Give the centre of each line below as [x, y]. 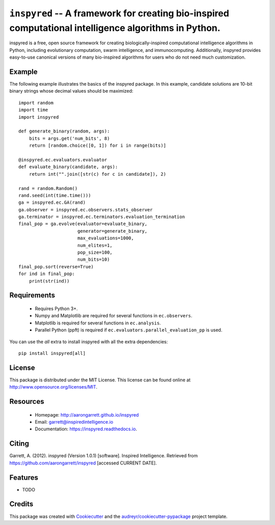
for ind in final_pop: [47, 274]
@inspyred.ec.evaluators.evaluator [63, 160]
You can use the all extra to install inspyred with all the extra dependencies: [89, 342]
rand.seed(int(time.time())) [55, 195]
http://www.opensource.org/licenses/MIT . [53, 387]
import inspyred [39, 117]
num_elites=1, [95, 245]
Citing [19, 444]
